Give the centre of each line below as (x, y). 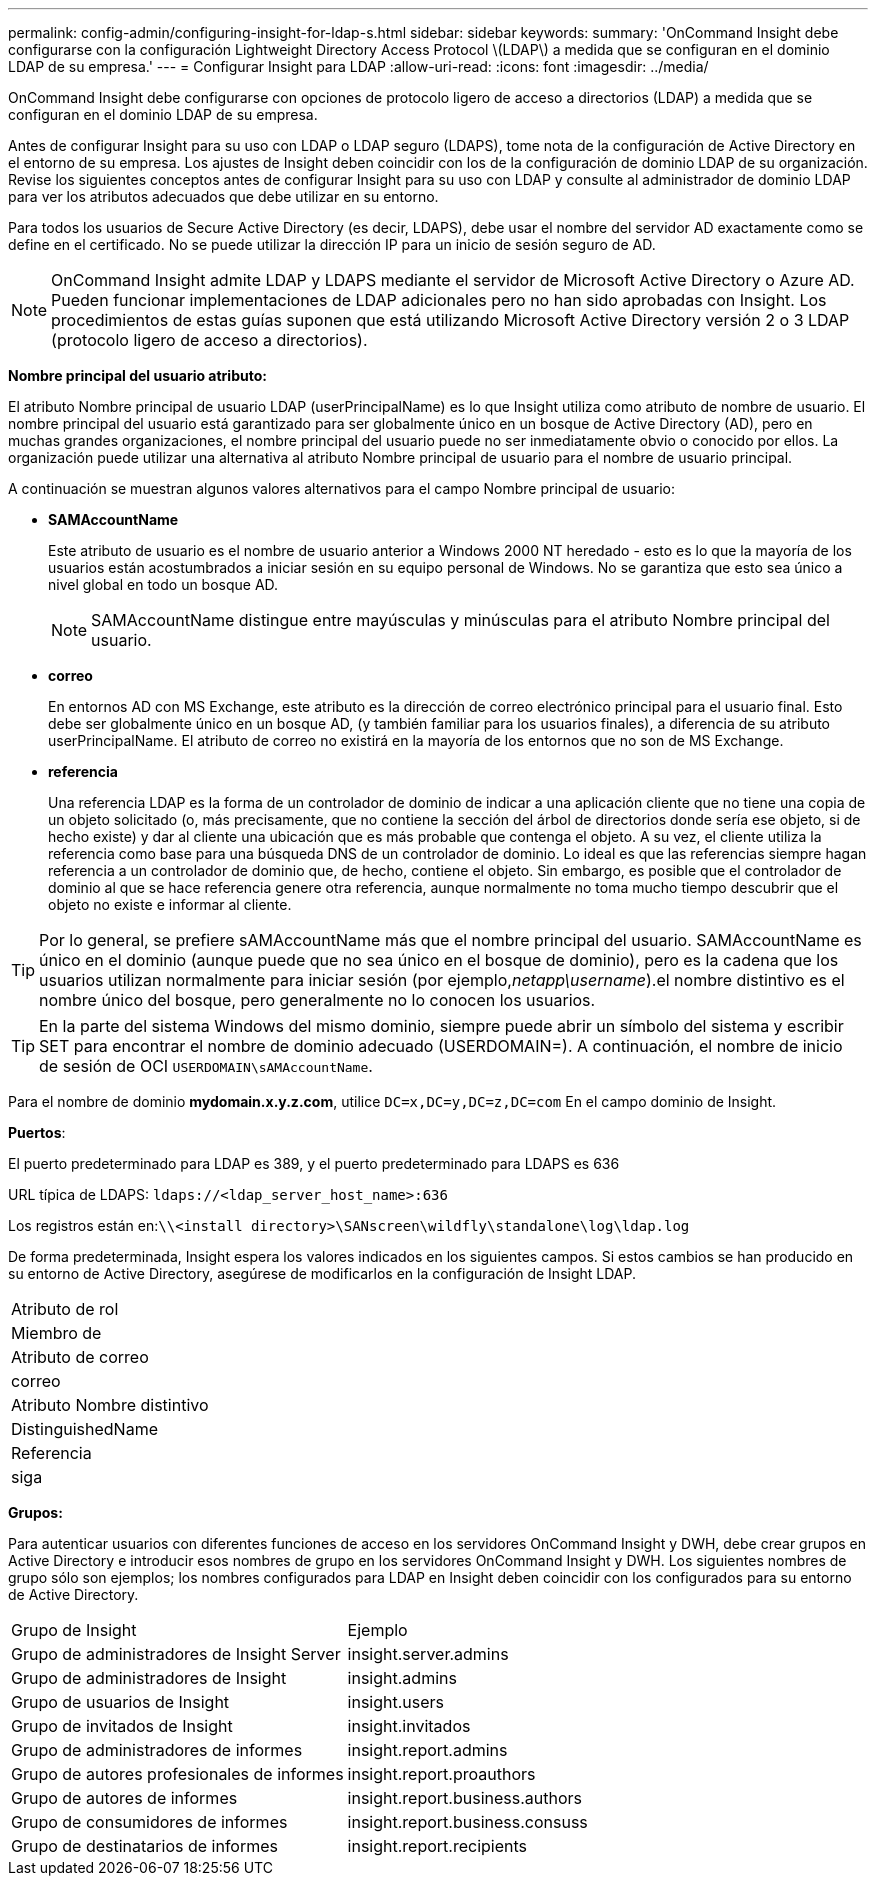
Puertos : (37, 1132)
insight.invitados (409, 1726)
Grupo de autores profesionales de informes (177, 1774)
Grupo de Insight (74, 1630)
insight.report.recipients (437, 1846)
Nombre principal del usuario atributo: (137, 375)
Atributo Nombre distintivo (110, 1405)
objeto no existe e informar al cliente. (170, 904)
